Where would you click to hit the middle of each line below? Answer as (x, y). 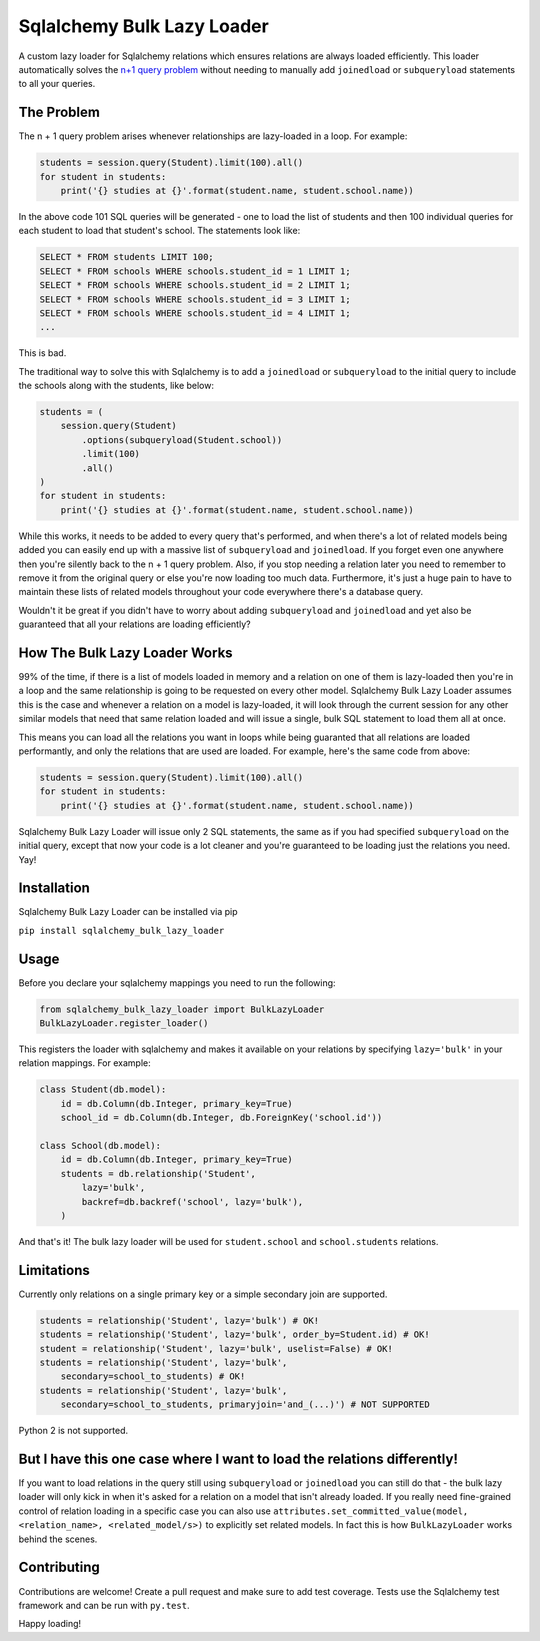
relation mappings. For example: (84, 1063)
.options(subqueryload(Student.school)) (182, 439)
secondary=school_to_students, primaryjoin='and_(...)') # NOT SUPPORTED (245, 1404)
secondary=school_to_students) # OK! (153, 1376)
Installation (54, 888)
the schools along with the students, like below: (116, 386)
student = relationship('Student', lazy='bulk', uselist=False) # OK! (216, 1348)
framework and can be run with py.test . (104, 1605)
